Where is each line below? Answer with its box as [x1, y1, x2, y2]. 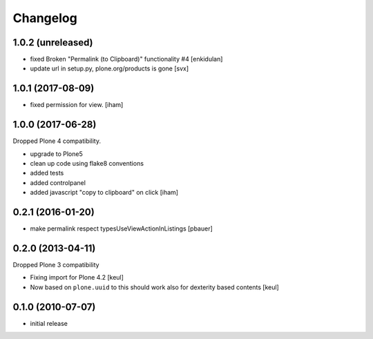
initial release [30, 319, 68, 327]
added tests [30, 169, 64, 177]
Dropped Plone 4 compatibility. [12, 137, 102, 145]
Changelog [12, 10, 77, 26]
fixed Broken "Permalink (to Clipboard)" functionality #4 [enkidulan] [30, 55, 223, 64]
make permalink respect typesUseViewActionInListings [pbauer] [30, 224, 213, 233]
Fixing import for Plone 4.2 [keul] [30, 273, 124, 282]
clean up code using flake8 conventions [30, 159, 144, 168]
